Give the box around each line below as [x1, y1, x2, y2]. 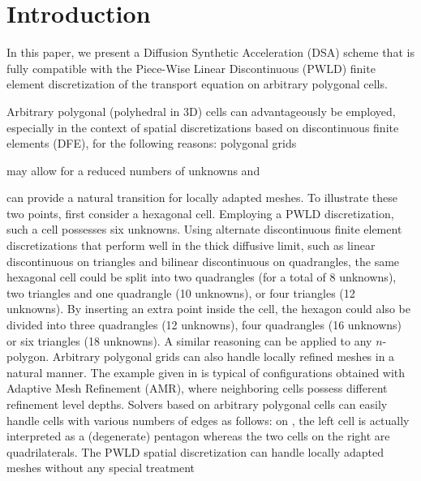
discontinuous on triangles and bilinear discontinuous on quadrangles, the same [6, 252, 400, 269]
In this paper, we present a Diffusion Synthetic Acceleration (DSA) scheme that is [6, 44, 415, 61]
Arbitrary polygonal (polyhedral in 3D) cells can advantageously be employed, [6, 102, 396, 119]
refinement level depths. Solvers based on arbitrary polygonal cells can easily [6, 396, 388, 412]
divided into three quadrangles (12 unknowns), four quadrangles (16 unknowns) [6, 316, 402, 333]
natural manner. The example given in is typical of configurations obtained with [6, 363, 406, 380]
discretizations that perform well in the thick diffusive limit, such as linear [6, 237, 376, 254]
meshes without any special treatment [6, 459, 195, 476]
